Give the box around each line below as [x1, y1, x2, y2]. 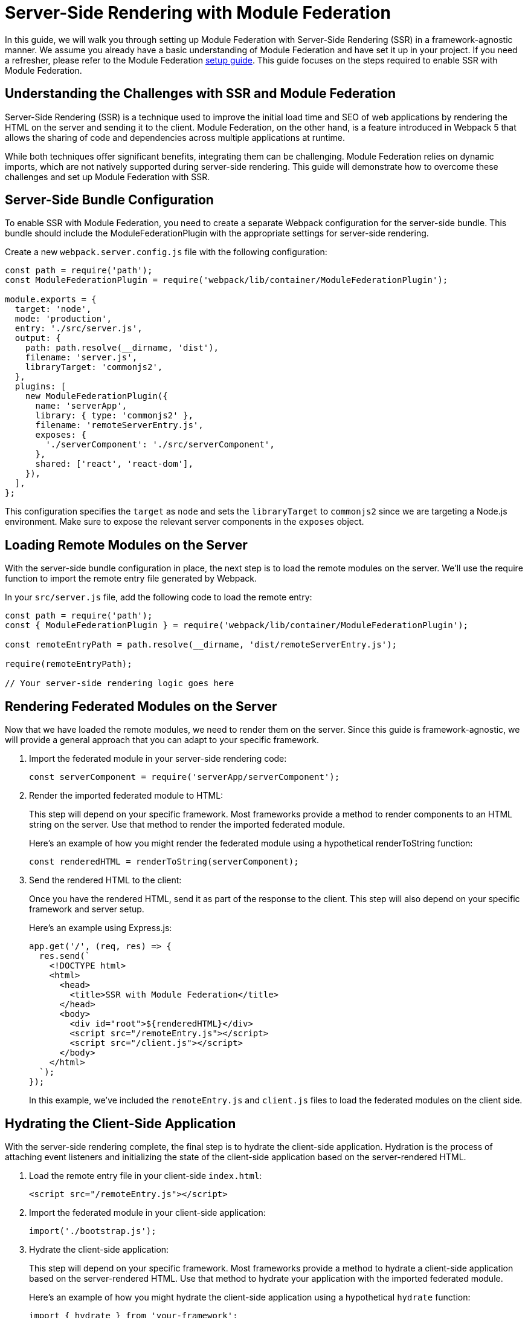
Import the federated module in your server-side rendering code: [29, 753, 287, 764]
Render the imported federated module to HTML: [29, 790, 224, 801]
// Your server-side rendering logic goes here [5, 678, 234, 689]
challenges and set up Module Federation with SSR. [5, 171, 210, 182]
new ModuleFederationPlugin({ [25, 391, 168, 401]
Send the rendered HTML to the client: [29, 875, 182, 886]
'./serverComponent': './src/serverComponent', [45, 440, 275, 450]
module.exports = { [5, 294, 97, 305]
